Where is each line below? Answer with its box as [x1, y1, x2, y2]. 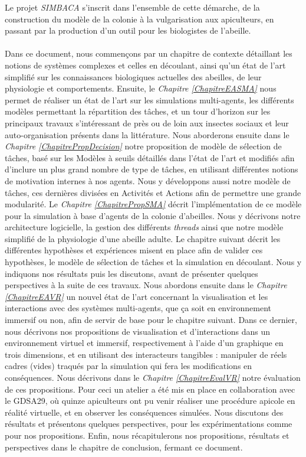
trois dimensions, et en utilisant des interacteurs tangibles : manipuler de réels [5, 348, 287, 360]
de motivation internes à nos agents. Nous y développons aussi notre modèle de [5, 174, 291, 187]
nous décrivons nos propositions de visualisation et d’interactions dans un [5, 325, 271, 337]
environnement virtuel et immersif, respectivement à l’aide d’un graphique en [5, 337, 284, 349]
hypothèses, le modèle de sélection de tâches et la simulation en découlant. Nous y [5, 256, 302, 268]
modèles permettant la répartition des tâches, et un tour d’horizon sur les [5, 105, 271, 117]
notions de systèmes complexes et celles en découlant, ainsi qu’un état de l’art [5, 58, 286, 71]
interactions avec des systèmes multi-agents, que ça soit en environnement [5, 302, 272, 314]
